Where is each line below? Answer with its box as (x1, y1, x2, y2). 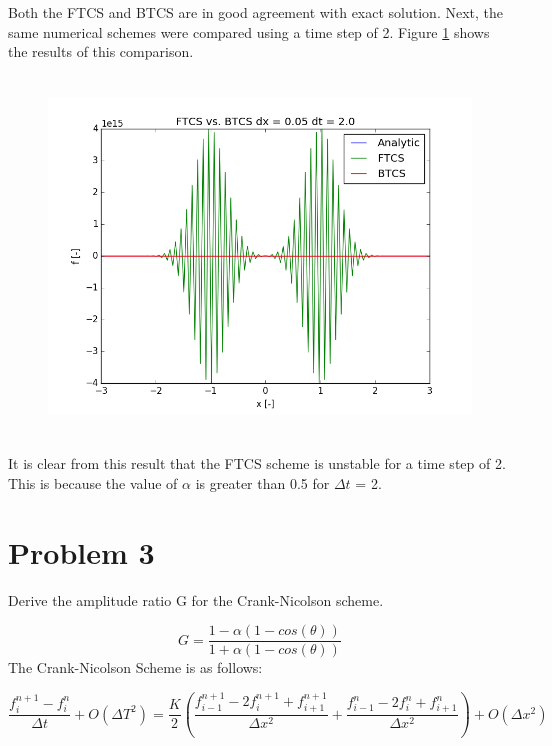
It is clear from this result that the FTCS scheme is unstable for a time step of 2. (8, 453, 506, 474)
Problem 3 (8, 531, 155, 572)
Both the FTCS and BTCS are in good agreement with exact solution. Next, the (8, 2, 503, 22)
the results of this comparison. (8, 41, 194, 62)
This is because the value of (8, 472, 178, 493)
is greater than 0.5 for (195, 472, 330, 493)
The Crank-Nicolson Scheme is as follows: (8, 657, 263, 678)
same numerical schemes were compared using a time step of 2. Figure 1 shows (8, 21, 490, 42)
